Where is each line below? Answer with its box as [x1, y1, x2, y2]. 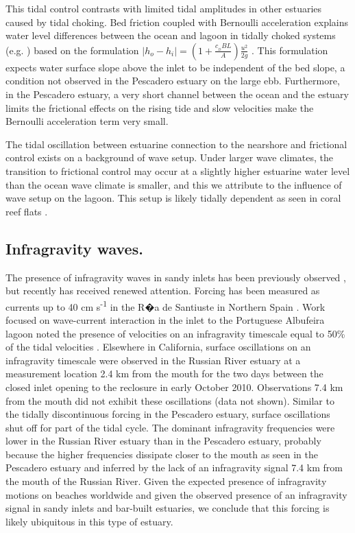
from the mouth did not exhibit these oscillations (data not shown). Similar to [5, 393, 334, 407]
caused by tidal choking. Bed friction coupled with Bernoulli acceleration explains [5, 14, 349, 29]
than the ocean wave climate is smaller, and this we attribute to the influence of [5, 177, 342, 191]
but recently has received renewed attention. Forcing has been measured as [5, 283, 320, 298]
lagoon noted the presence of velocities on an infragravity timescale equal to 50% [5, 326, 345, 340]
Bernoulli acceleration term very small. [5, 114, 169, 128]
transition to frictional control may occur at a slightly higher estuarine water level [5, 163, 350, 178]
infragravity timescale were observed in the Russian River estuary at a [5, 353, 301, 367]
